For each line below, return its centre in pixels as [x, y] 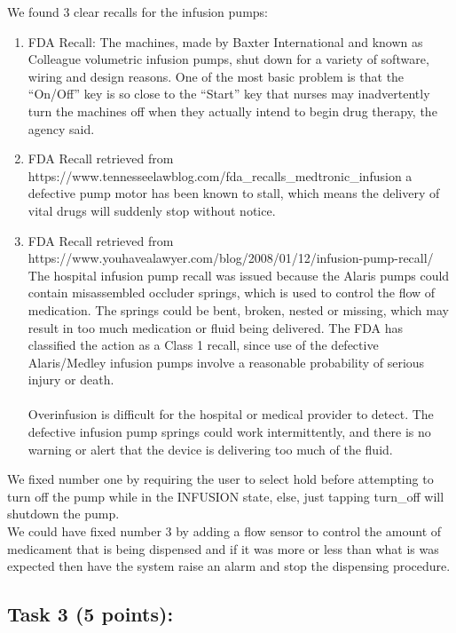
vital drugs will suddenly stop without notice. [152, 210]
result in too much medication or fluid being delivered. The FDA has [216, 327]
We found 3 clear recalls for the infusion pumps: [138, 12]
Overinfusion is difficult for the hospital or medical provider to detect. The [231, 414]
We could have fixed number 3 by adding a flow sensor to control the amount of [224, 531]
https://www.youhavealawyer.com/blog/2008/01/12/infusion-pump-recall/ [231, 258]
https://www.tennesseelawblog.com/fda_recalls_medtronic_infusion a [220, 175]
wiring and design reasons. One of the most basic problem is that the [216, 76]
